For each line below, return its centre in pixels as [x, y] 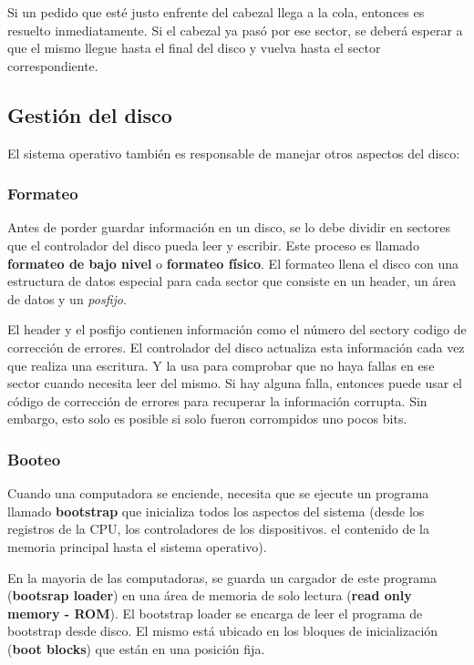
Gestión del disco [90, 114]
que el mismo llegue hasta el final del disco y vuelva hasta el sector [194, 48]
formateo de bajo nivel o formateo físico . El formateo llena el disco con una [233, 263]
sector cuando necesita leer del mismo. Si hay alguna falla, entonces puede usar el [235, 383]
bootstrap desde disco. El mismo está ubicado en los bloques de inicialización [223, 631]
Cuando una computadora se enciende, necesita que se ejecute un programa [218, 493]
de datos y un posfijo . [67, 298]
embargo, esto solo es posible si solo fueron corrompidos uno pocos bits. [207, 419]
